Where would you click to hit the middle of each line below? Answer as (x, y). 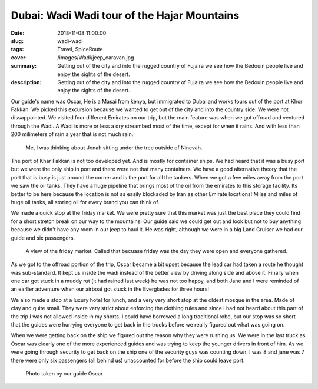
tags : (17, 49)
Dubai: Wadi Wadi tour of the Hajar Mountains (125, 15)
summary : (24, 66)
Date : (18, 33)
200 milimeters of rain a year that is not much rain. (72, 134)
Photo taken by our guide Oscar (64, 373)
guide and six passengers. (43, 238)
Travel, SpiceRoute (80, 49)
